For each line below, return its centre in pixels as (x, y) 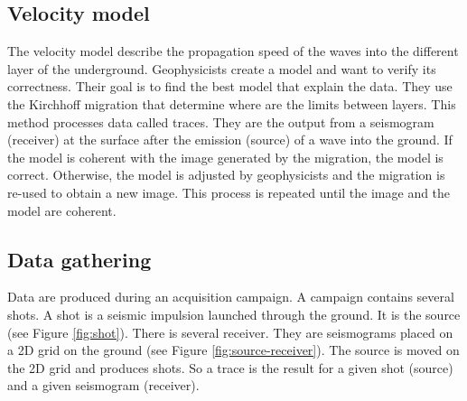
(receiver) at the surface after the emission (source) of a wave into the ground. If (230, 140)
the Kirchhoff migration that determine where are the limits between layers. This (232, 103)
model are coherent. (62, 210)
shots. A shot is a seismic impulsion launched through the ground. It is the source (234, 314)
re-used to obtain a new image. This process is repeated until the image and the (229, 192)
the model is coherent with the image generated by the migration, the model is (225, 157)
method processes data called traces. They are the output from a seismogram (221, 121)
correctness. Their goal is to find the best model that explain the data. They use (230, 86)
